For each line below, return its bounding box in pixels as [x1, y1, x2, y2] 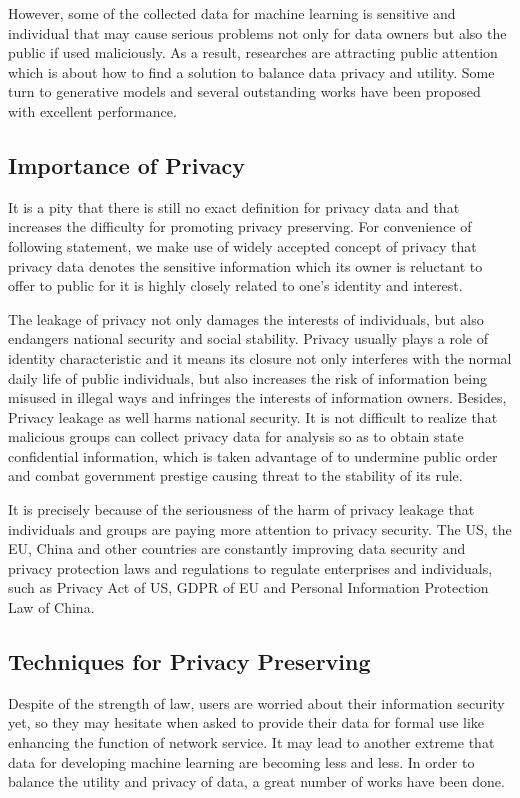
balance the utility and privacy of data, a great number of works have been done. [8, 771, 505, 792]
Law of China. [8, 597, 95, 618]
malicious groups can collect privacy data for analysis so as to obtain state [8, 426, 464, 447]
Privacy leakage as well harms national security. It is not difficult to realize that [8, 406, 498, 427]
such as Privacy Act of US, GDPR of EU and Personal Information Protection [8, 577, 489, 598]
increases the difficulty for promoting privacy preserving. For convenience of [8, 216, 472, 237]
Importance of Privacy [8, 149, 246, 180]
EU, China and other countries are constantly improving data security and [8, 538, 466, 559]
